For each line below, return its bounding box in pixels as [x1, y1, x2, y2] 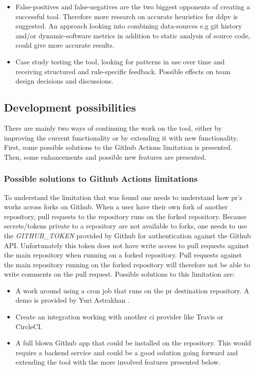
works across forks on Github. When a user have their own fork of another [4, 201, 228, 212]
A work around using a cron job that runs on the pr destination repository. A [15, 285, 249, 295]
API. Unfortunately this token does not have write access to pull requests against [4, 240, 249, 250]
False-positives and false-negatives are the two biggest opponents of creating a [15, 1, 250, 11]
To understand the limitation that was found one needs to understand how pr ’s [4, 192, 243, 202]
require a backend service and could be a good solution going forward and [15, 347, 238, 357]
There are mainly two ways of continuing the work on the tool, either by [4, 122, 222, 133]
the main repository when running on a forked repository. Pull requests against [4, 250, 242, 260]
